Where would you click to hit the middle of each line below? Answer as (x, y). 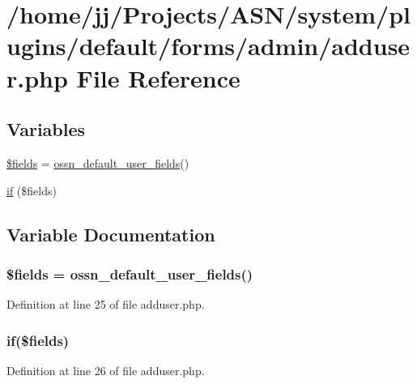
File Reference (158, 77)
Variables (46, 129)
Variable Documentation (111, 234)
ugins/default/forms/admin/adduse (208, 46)
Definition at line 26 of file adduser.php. (106, 370)
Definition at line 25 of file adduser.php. (106, 304)
